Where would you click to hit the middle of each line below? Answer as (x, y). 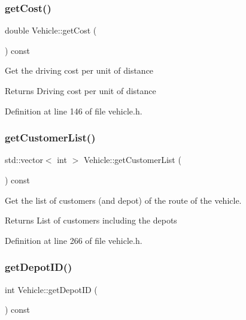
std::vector (24, 160)
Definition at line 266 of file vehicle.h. (74, 240)
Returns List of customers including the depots (91, 220)
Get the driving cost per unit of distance (79, 70)
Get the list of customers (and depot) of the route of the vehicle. (123, 200)
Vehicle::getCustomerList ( (132, 160)
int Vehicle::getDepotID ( (51, 289)
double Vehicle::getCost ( (51, 30)
